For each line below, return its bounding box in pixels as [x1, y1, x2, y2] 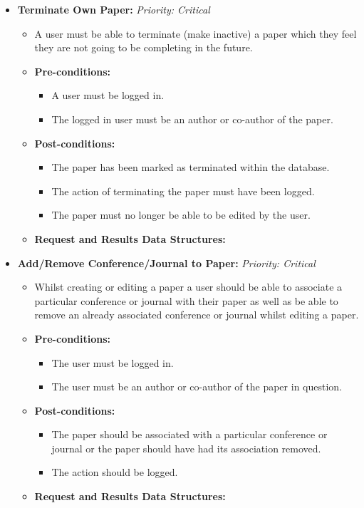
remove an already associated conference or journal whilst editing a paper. [34, 307, 359, 322]
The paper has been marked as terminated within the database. [51, 160, 330, 175]
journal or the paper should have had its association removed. [51, 440, 321, 455]
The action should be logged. [51, 465, 178, 480]
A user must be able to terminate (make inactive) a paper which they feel [34, 26, 357, 41]
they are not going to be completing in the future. [34, 40, 253, 55]
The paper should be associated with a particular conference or [51, 427, 328, 442]
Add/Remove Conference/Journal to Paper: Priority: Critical [17, 255, 316, 270]
